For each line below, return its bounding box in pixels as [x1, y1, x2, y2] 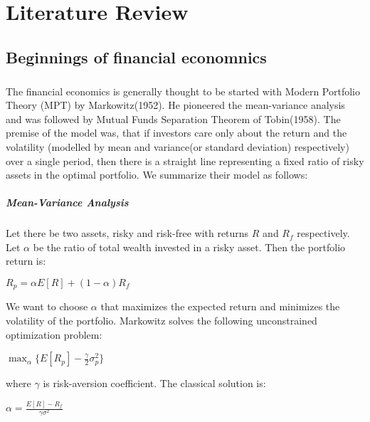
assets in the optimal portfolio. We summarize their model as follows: [6, 167, 308, 182]
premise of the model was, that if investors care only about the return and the [6, 125, 347, 140]
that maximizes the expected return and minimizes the [100, 299, 340, 314]
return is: [6, 253, 46, 268]
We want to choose [6, 299, 88, 314]
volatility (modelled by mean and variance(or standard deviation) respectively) [6, 139, 349, 154]
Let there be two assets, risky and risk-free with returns [6, 226, 249, 241]
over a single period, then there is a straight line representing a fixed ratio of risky [6, 153, 364, 168]
